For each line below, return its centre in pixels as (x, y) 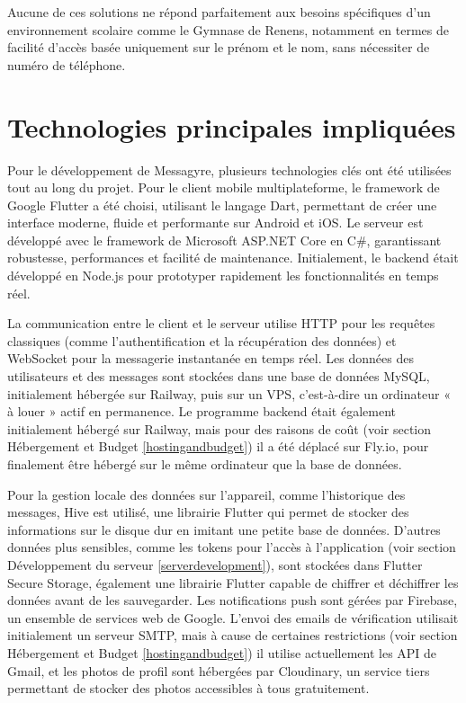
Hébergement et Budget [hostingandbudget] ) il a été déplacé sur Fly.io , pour (218, 446)
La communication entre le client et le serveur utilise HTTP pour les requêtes (221, 323)
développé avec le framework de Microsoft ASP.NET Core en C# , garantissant (224, 240)
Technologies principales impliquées (232, 126)
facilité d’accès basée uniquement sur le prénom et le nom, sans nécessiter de (219, 47)
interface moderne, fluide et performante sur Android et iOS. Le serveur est (215, 222)
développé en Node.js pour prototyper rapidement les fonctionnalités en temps (223, 276)
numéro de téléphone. (67, 64)
